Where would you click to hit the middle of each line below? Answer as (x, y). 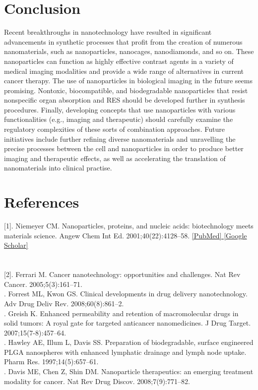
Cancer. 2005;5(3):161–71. (43, 284)
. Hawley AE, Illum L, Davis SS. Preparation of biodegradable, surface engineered (129, 342)
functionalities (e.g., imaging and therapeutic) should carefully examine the (119, 119)
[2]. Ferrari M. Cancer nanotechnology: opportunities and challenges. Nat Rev (122, 274)
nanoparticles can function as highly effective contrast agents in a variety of (119, 61)
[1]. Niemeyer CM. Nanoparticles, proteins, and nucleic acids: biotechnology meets (129, 226)
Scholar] (16, 245)
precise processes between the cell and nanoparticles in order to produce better (124, 148)
